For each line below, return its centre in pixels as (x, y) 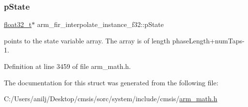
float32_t (18, 24)
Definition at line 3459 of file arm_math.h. (67, 66)
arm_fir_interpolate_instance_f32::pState (101, 24)
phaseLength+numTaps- (208, 40)
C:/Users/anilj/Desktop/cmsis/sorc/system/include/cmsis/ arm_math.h (111, 99)
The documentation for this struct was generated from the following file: (111, 82)
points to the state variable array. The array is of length (87, 40)
